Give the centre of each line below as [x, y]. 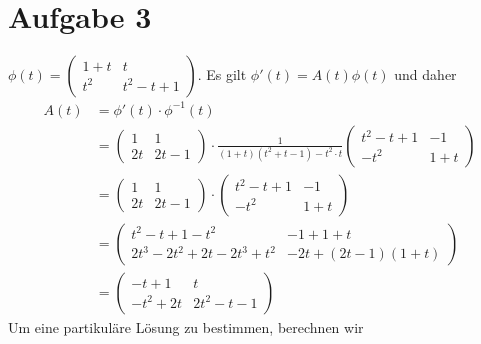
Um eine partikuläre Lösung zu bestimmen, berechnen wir [186, 326]
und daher [425, 74]
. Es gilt [222, 74]
